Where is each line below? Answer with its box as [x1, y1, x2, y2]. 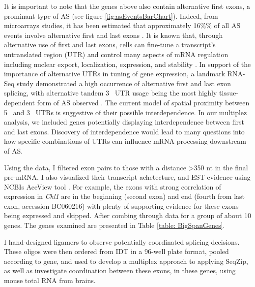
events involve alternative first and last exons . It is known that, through [4, 30, 223, 40]
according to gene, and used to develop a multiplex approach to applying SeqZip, [4, 255, 248, 266]
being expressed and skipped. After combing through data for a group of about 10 [4, 210, 251, 221]
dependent [4, 97, 35, 107]
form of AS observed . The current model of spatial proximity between [37, 97, 250, 107]
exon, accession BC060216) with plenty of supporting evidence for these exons [4, 200, 239, 211]
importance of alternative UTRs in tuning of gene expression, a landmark [4, 68, 226, 79]
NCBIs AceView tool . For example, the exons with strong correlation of [4, 181, 222, 191]
